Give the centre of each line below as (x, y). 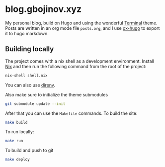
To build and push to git (29, 151)
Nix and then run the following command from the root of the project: (76, 66)
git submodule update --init (35, 104)
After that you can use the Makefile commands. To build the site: (71, 113)
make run (14, 141)
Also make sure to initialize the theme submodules (57, 94)
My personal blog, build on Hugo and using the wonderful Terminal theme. (81, 23)
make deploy (17, 160)
